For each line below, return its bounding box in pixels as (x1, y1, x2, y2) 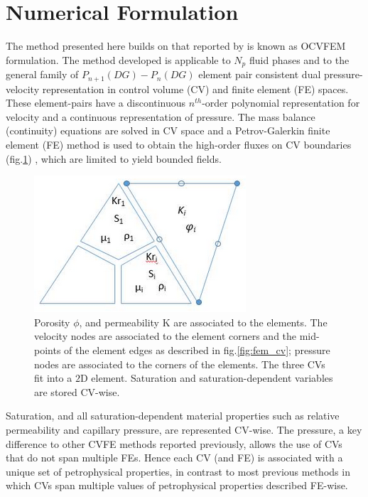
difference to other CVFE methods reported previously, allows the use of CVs (6, 436, 342, 451)
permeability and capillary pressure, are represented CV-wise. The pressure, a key (6, 422, 362, 437)
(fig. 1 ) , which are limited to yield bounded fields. (6, 151, 222, 166)
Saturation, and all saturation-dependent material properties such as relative (6, 408, 340, 423)
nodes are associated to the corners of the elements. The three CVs (34, 356, 325, 371)
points (34, 342, 61, 357)
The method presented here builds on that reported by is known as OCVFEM (6, 38, 346, 53)
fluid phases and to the (249, 52, 350, 67)
